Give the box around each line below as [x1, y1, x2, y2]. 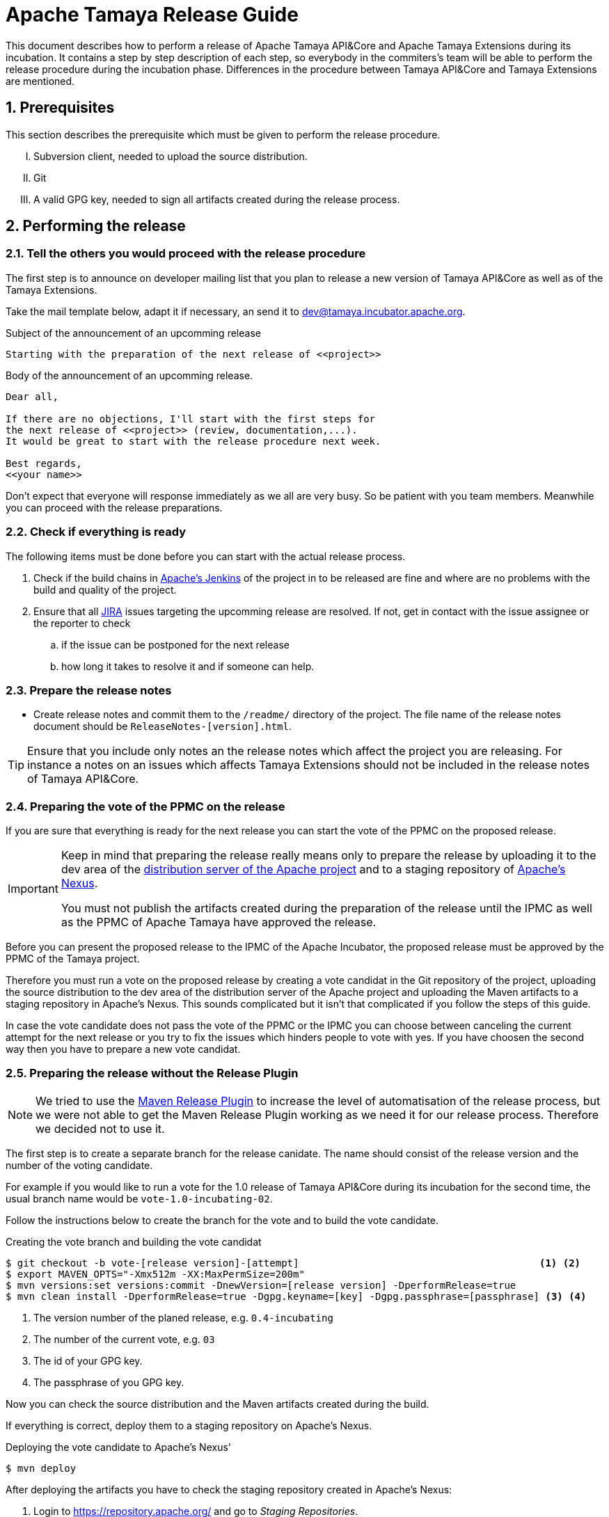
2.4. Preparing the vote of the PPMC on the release [6, 799, 285, 813]
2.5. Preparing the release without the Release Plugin [6, 1066, 299, 1081]
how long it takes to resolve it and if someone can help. [61, 660, 315, 672]
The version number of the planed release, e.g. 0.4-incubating [33, 1311, 333, 1324]
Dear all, [6, 390, 58, 402]
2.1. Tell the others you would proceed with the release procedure [6, 246, 366, 261]
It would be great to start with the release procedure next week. [6, 435, 381, 447]
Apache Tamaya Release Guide [6, 3, 299, 26]
